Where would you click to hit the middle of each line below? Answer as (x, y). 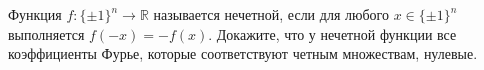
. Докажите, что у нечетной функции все (332, 33)
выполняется (46, 33)
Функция (35, 14)
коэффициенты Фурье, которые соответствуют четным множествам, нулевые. (243, 53)
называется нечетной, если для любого (271, 14)
